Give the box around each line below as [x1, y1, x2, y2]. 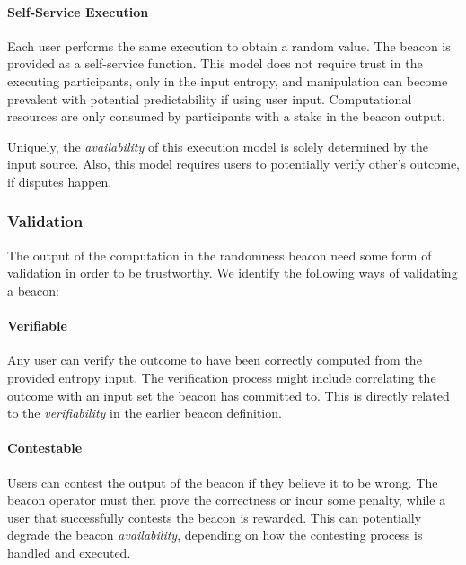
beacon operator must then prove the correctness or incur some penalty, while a [7, 490, 446, 509]
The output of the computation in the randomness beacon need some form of [7, 245, 432, 264]
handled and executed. [7, 543, 131, 561]
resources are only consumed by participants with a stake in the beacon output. [7, 107, 445, 126]
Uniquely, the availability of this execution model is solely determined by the [7, 137, 429, 155]
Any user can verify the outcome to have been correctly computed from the [7, 350, 422, 369]
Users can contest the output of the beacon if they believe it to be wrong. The [7, 472, 438, 491]
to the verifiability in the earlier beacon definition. [7, 403, 282, 422]
